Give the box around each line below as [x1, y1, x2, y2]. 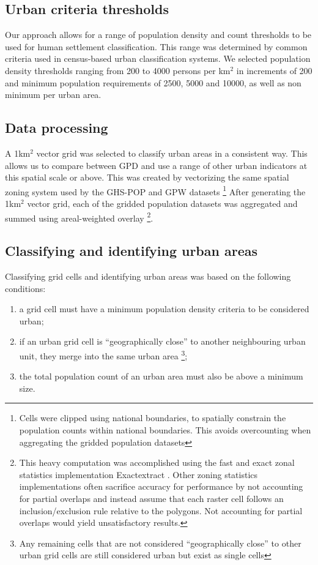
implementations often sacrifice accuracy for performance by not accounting [19, 480, 303, 493]
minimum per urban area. [5, 88, 102, 101]
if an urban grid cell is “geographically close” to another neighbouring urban [19, 335, 306, 348]
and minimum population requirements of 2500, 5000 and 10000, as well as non [5, 76, 301, 89]
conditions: [5, 282, 46, 294]
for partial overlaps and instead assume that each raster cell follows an [19, 492, 284, 505]
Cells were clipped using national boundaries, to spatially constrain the [19, 411, 286, 424]
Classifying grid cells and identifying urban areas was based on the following [5, 270, 291, 283]
